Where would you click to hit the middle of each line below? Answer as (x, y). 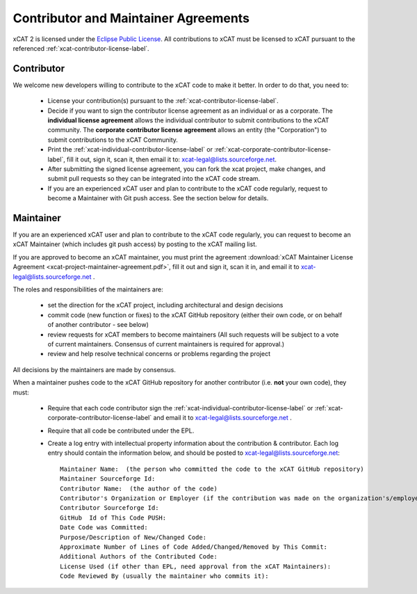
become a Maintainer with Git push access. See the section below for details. (158, 198)
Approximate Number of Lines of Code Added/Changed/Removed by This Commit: (194, 547)
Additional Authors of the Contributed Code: (139, 557)
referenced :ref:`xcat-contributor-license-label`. (81, 48)
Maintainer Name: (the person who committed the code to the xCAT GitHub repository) (212, 469)
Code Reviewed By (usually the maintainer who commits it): (164, 576)
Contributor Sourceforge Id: (109, 508)
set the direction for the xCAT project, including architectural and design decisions (165, 305)
